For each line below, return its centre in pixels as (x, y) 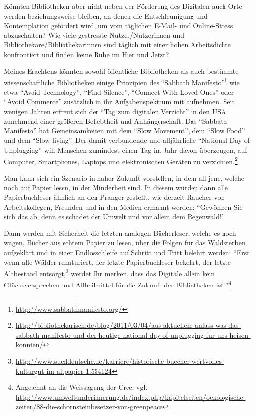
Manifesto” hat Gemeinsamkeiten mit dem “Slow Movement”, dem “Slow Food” (125, 130)
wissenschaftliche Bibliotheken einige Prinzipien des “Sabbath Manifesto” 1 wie (122, 81)
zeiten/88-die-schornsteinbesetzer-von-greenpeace (89, 406)
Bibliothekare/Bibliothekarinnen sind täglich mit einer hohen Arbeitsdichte (117, 45)
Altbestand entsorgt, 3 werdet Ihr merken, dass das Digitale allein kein (110, 272)
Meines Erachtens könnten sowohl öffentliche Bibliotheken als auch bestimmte (121, 71)
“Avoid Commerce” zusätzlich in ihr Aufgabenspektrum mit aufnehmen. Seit (119, 101)
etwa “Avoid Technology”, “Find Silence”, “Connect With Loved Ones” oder (119, 92)
